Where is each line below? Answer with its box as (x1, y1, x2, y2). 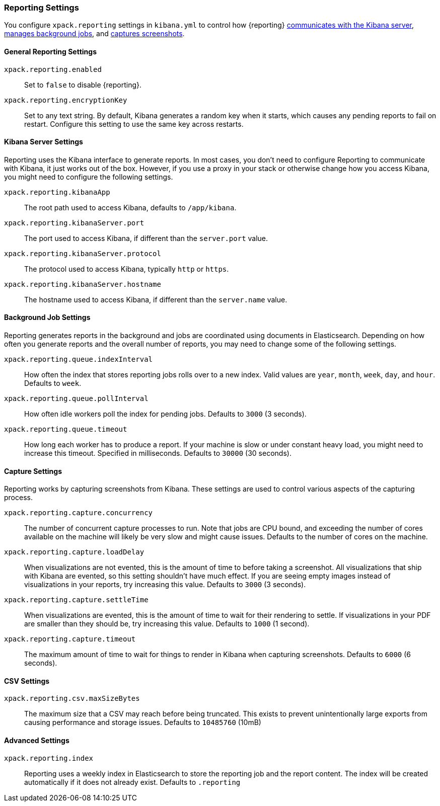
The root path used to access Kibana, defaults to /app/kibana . (24, 203, 237, 212)
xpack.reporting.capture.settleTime (4, 596, 149, 604)
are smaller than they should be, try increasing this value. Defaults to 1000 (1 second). (24, 619, 310, 628)
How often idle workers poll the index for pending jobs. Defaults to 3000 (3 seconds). (24, 410, 307, 419)
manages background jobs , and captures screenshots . (4, 29, 185, 38)
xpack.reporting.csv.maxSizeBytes (4, 694, 140, 703)
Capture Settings (4, 466, 62, 475)
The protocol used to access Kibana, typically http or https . (24, 264, 229, 273)
